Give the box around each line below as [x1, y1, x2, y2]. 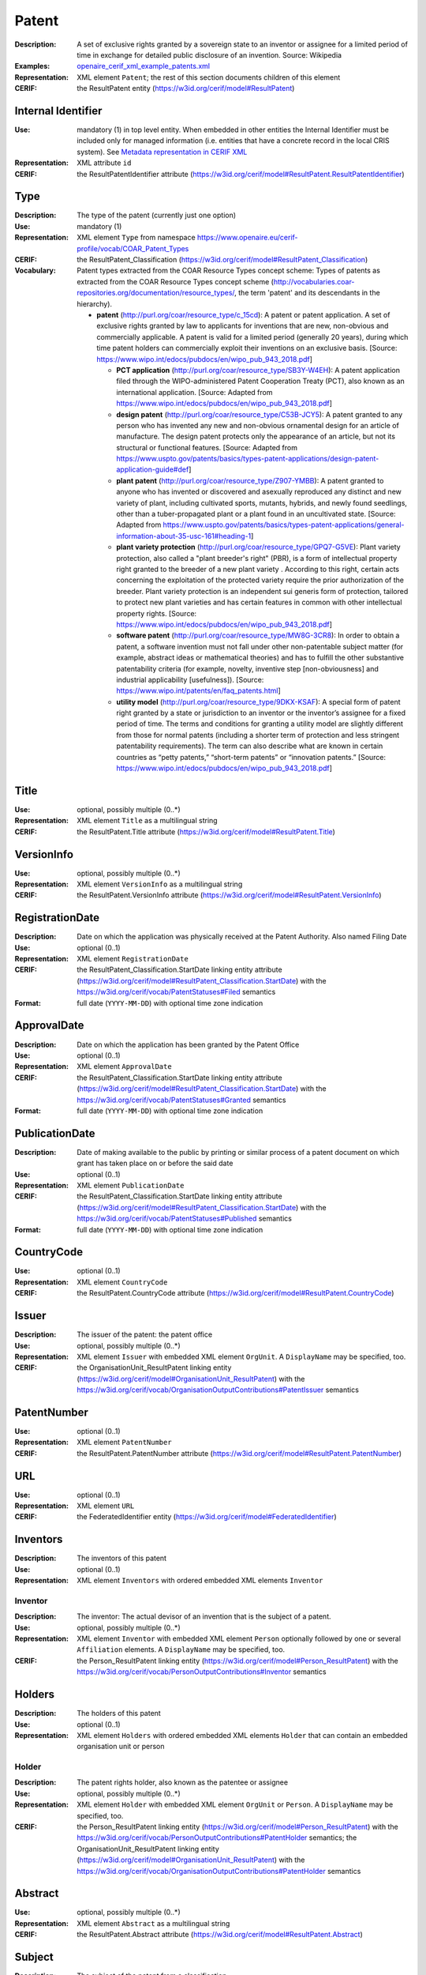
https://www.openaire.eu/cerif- [197, 233, 299, 243]
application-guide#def [116, 465, 189, 474]
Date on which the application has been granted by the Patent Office [77, 1040, 300, 1049]
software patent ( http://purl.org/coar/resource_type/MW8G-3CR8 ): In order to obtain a [116, 630, 400, 640]
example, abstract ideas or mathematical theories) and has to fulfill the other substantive [116, 653, 404, 663]
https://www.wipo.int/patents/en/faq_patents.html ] [116, 686, 282, 695]
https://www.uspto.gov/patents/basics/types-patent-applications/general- [163, 520, 405, 529]
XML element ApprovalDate [77, 1062, 173, 1071]
